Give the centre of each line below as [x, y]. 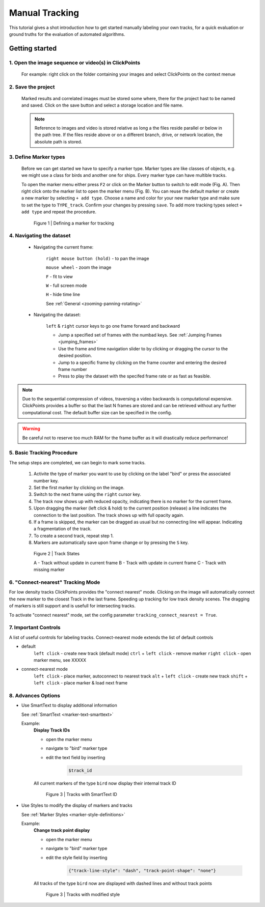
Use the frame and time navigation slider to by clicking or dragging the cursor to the [143, 348]
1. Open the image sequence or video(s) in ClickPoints [75, 62]
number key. [46, 481]
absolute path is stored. [58, 142]
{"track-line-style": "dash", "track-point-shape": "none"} [142, 870]
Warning [31, 429]
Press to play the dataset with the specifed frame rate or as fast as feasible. [134, 376]
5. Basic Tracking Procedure [43, 453]
